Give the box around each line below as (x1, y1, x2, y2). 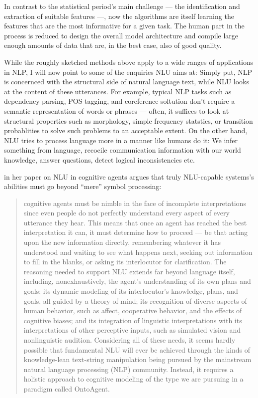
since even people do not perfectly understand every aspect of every (23, 207, 230, 218)
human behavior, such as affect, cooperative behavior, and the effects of (23, 305, 242, 316)
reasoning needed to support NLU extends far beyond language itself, (23, 266, 235, 276)
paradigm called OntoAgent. (23, 383, 110, 394)
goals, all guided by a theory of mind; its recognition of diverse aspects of (23, 295, 247, 306)
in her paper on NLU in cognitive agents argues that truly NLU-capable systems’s (4, 171, 254, 182)
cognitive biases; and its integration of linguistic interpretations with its (23, 315, 242, 325)
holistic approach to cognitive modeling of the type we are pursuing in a (23, 374, 244, 384)
